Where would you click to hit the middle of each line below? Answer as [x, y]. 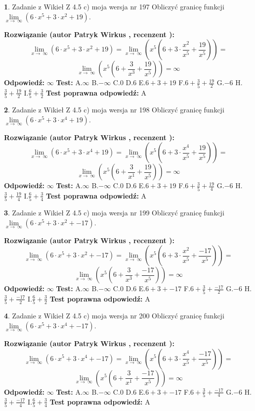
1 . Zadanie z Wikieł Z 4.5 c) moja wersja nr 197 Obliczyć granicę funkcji [114, 6]
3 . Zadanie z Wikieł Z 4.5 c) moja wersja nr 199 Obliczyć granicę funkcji [114, 213]
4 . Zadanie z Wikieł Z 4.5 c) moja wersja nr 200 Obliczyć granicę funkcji [114, 316]
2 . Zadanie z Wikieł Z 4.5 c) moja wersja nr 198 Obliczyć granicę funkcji [114, 110]
